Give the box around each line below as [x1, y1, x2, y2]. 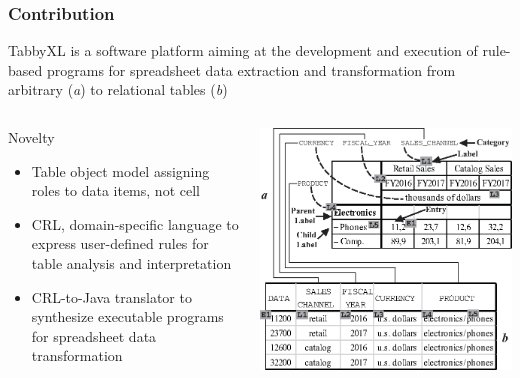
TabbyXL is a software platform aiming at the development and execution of [8, 40, 478, 61]
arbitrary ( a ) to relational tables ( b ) [8, 79, 228, 100]
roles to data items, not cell [31, 180, 200, 201]
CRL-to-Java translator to [31, 286, 192, 307]
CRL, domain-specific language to [31, 213, 239, 234]
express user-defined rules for [31, 233, 209, 254]
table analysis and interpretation [31, 252, 232, 273]
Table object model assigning [31, 160, 210, 181]
